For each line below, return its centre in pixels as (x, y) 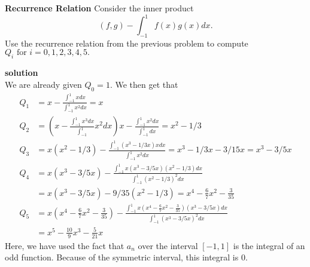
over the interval (168, 245)
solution (22, 73)
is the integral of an (269, 245)
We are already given (43, 84)
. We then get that (144, 84)
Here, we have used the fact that (65, 245)
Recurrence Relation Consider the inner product (99, 8)
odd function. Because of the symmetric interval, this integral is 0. (126, 257)
